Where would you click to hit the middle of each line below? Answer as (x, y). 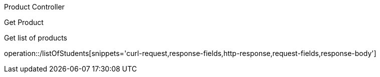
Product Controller (34, 7)
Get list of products (36, 38)
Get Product (24, 22)
